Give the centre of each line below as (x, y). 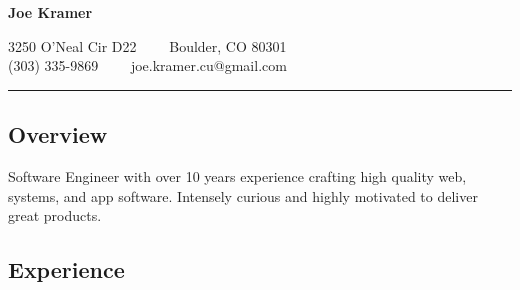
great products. (55, 215)
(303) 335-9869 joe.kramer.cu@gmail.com (147, 65)
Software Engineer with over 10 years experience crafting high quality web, (237, 175)
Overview (58, 134)
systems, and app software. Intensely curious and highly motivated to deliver (243, 195)
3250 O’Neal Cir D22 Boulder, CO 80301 (147, 45)
